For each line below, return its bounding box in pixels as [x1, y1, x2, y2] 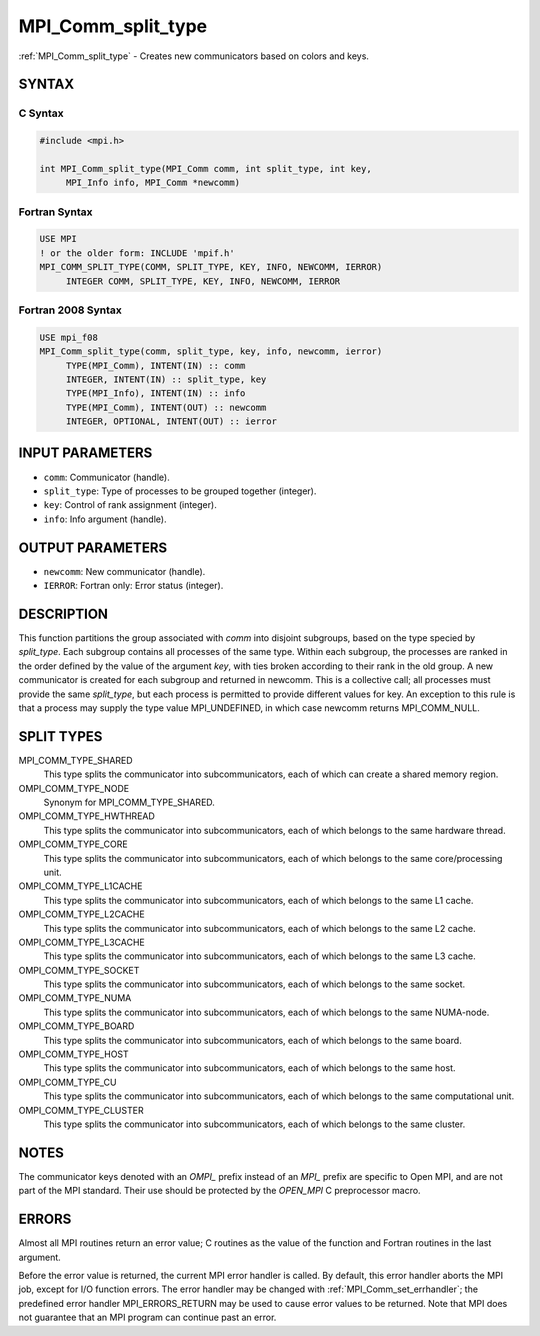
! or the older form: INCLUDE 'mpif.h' [39, 247, 235, 259]
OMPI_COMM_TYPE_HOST [18, 1048, 129, 1060]
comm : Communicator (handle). [43, 471, 170, 483]
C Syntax [18, 106, 64, 120]
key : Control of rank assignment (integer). [43, 499, 217, 511]
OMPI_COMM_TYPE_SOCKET [18, 964, 140, 976]
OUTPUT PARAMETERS [18, 539, 168, 556]
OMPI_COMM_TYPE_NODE [18, 782, 130, 794]
